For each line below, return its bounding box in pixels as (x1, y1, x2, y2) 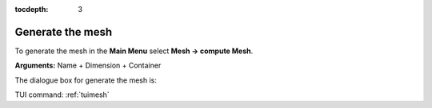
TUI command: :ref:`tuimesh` (14, 90, 110, 99)
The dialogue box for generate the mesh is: (14, 75, 158, 85)
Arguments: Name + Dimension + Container (14, 60, 162, 71)
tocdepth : (14, 5, 49, 13)
